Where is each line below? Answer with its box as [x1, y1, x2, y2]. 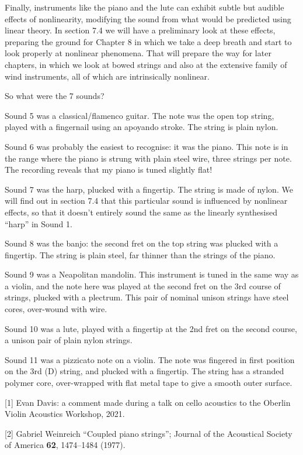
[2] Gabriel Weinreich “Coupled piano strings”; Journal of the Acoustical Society [5, 427, 292, 439]
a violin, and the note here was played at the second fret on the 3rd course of [5, 279, 281, 292]
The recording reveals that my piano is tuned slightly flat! [5, 163, 213, 176]
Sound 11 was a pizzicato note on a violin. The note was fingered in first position [5, 353, 295, 365]
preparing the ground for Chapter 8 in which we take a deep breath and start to [5, 35, 292, 47]
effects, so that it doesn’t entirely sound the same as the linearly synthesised [5, 206, 277, 218]
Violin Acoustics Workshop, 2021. [5, 408, 125, 420]
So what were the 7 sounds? [5, 90, 105, 102]
